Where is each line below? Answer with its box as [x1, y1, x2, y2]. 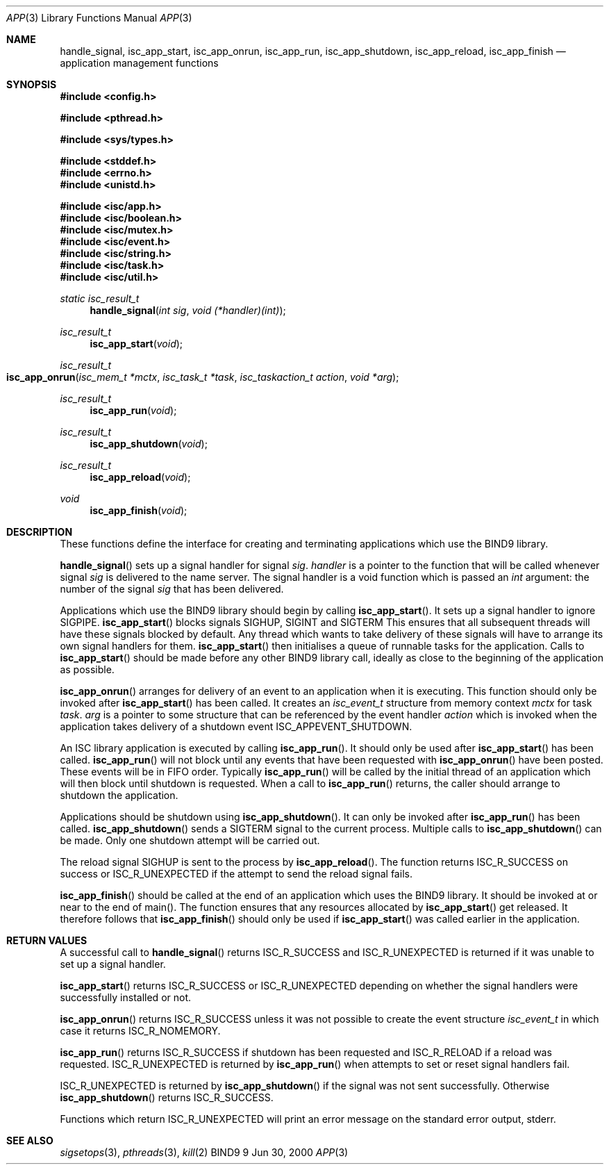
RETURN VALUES [6, 934, 87, 946]
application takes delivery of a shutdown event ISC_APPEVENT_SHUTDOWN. [60, 720, 412, 732]
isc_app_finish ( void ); [90, 504, 187, 516]
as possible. [60, 664, 115, 675]
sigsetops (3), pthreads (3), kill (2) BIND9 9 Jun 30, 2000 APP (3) [60, 1146, 349, 1158]
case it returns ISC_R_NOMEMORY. [60, 1025, 221, 1037]
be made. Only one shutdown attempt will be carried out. [60, 834, 320, 846]
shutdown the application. [60, 789, 178, 801]
